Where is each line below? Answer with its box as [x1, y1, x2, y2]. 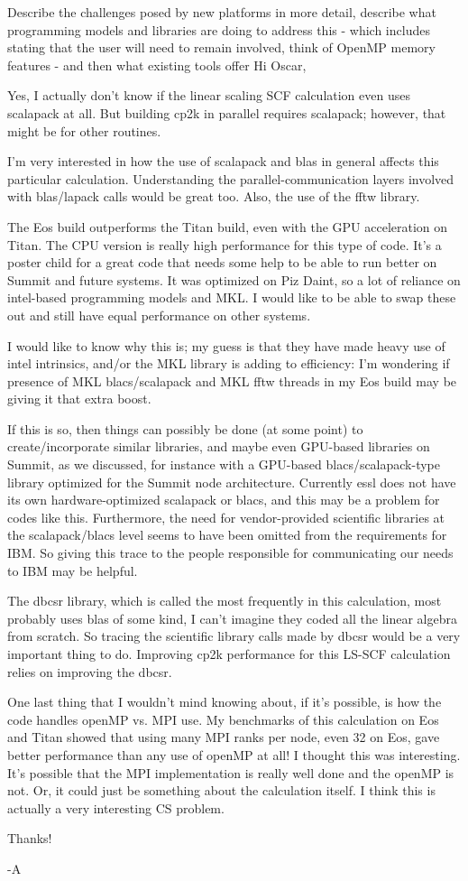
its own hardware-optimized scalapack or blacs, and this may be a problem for [7, 490, 440, 509]
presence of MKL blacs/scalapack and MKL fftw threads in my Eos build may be [7, 371, 457, 390]
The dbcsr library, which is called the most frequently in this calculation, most [7, 591, 442, 610]
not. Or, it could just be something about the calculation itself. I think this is [7, 781, 436, 800]
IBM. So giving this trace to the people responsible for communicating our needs [7, 543, 454, 562]
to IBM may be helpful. [7, 561, 138, 580]
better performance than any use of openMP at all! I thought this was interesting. [7, 745, 461, 764]
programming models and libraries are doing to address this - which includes [7, 20, 430, 39]
